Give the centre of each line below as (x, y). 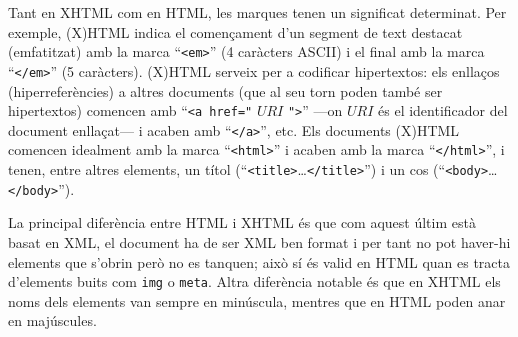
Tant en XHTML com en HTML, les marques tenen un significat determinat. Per (257, 12)
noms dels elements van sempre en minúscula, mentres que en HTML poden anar (257, 300)
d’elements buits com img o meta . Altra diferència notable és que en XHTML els (254, 281)
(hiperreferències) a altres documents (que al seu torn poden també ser (225, 90)
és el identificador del (443, 110)
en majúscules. (52, 320)
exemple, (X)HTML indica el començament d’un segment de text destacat (235, 31)
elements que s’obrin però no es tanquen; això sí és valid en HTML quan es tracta (259, 261)
